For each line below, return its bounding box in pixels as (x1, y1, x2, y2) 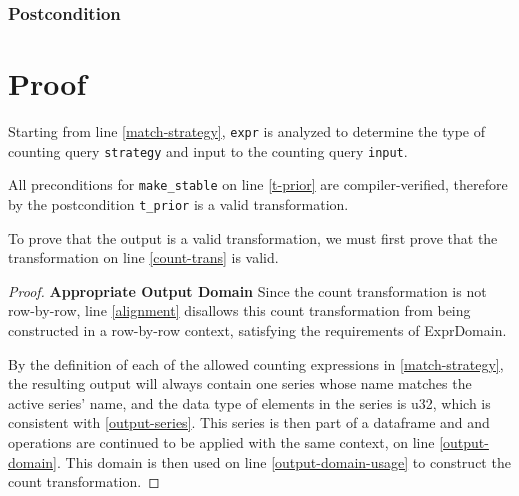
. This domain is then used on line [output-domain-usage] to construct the (57, 451, 511, 472)
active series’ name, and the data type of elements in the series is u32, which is (8, 392, 491, 413)
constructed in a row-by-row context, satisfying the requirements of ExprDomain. (8, 319, 507, 340)
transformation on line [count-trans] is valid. (8, 247, 279, 268)
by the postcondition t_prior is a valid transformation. (8, 193, 349, 214)
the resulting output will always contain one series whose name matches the (8, 373, 472, 394)
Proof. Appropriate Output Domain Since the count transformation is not (8, 280, 487, 301)
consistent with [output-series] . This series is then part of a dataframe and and (8, 412, 490, 433)
